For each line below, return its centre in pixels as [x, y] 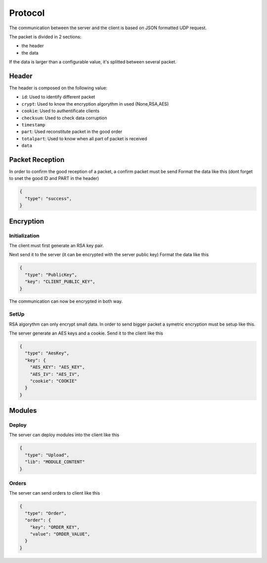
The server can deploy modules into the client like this [64, 435]
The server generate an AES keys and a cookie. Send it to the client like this [86, 333]
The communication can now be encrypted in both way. [66, 301]
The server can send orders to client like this [55, 493]
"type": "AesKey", [47, 353]
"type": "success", [48, 198]
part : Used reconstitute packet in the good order [72, 132]
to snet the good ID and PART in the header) [54, 178]
